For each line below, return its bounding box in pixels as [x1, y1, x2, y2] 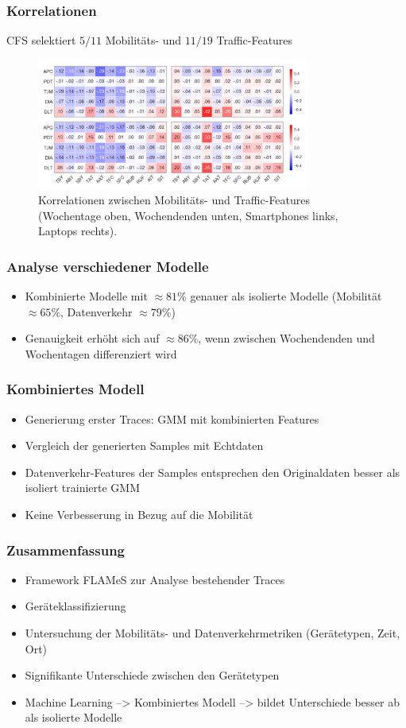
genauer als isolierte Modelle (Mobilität [190, 288, 382, 304]
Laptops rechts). [38, 223, 118, 239]
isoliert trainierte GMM [25, 479, 140, 496]
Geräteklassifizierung [25, 598, 126, 614]
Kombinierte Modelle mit [25, 288, 148, 304]
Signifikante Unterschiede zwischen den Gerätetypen [25, 667, 280, 683]
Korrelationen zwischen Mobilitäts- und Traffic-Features [38, 192, 311, 208]
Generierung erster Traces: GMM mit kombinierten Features [25, 410, 319, 427]
